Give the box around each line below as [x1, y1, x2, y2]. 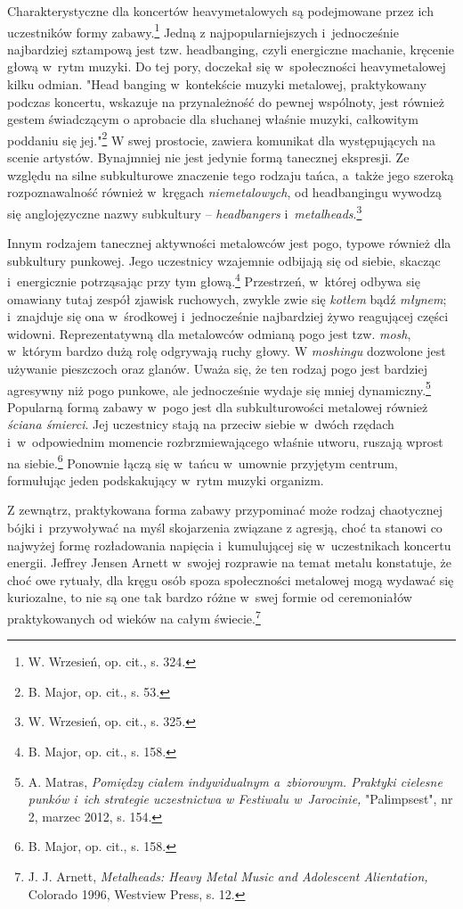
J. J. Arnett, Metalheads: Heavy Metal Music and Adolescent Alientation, [28, 866, 428, 885]
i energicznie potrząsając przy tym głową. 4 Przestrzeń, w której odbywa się [7, 269, 420, 290]
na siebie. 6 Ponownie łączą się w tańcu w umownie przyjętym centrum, [7, 450, 398, 472]
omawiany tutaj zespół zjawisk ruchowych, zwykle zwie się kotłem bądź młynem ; [7, 289, 447, 308]
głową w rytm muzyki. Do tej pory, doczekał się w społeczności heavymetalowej [7, 57, 446, 76]
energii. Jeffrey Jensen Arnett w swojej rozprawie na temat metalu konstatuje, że [7, 553, 451, 572]
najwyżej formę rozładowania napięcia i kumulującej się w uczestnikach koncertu [7, 535, 451, 554]
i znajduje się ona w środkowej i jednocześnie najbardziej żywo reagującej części [7, 307, 449, 326]
